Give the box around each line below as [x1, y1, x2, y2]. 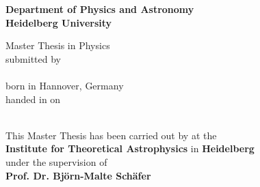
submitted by [5, 51, 61, 66]
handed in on [5, 91, 61, 106]
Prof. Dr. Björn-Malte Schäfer [5, 168, 151, 182]
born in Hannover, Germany [5, 78, 124, 92]
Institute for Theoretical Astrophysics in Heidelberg [5, 141, 255, 156]
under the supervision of [5, 154, 107, 169]
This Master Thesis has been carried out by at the [5, 128, 217, 142]
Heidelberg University [5, 15, 112, 29]
